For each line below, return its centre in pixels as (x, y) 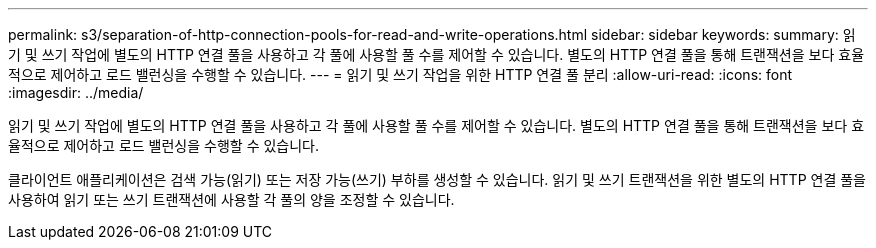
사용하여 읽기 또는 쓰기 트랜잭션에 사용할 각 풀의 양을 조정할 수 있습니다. (231, 199)
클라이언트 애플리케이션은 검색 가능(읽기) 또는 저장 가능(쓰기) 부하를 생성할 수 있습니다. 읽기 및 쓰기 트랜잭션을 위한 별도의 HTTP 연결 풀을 (437, 179)
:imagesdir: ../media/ (76, 92)
